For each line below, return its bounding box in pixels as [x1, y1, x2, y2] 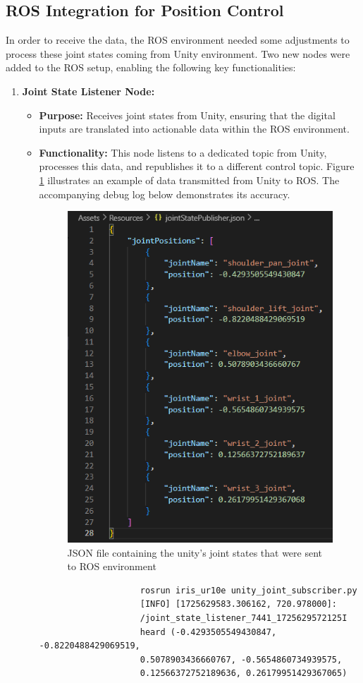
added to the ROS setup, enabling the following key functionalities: [6, 60, 296, 75]
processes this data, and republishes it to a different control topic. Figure [39, 159, 355, 174]
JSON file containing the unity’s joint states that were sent [67, 545, 323, 560]
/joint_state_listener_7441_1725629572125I [140, 613, 347, 623]
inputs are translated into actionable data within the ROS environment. [39, 121, 350, 136]
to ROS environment [67, 559, 156, 574]
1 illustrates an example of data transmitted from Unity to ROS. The [39, 172, 340, 187]
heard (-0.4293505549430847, [140, 627, 277, 637]
